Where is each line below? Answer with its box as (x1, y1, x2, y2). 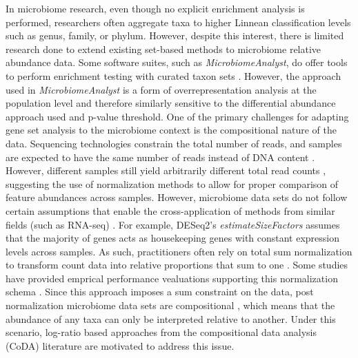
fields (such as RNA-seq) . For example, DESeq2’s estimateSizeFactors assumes (6, 217, 340, 231)
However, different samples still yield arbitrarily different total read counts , (6, 163, 326, 178)
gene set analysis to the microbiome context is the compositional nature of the (6, 123, 337, 137)
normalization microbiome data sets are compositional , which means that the (6, 298, 335, 313)
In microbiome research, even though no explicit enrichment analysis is (6, 1, 305, 15)
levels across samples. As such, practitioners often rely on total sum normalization (6, 244, 352, 258)
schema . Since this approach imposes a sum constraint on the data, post (6, 284, 314, 299)
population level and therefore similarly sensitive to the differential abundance (6, 96, 336, 110)
